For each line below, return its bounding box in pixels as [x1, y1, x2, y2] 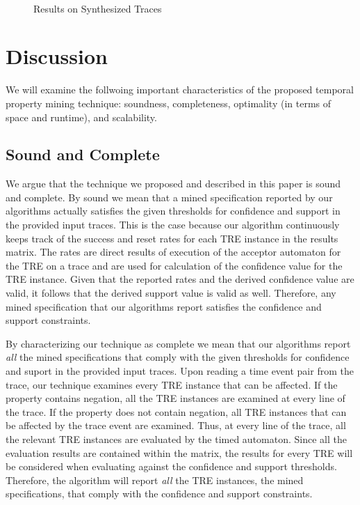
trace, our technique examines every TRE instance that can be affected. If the [6, 377, 338, 391]
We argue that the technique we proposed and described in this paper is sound [6, 176, 341, 191]
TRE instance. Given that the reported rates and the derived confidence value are [6, 272, 354, 286]
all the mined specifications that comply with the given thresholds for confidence [6, 350, 350, 364]
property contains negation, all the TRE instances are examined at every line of [6, 391, 345, 405]
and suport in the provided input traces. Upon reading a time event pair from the [6, 364, 354, 378]
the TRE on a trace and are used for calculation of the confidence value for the [6, 258, 343, 272]
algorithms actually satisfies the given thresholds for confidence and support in [6, 203, 341, 218]
